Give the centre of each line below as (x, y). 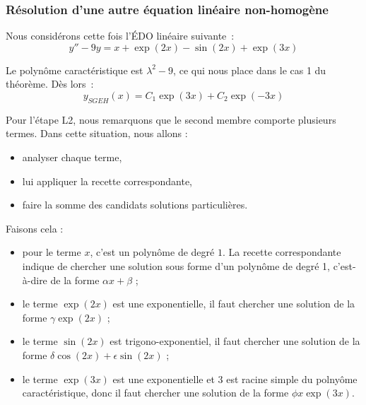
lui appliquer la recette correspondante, (107, 181)
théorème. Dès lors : (50, 84)
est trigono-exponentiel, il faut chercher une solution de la (235, 341)
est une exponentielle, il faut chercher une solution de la (234, 304)
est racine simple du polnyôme (292, 378)
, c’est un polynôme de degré (152, 252)
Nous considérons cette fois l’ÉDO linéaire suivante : (120, 36)
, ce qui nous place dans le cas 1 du (250, 70)
